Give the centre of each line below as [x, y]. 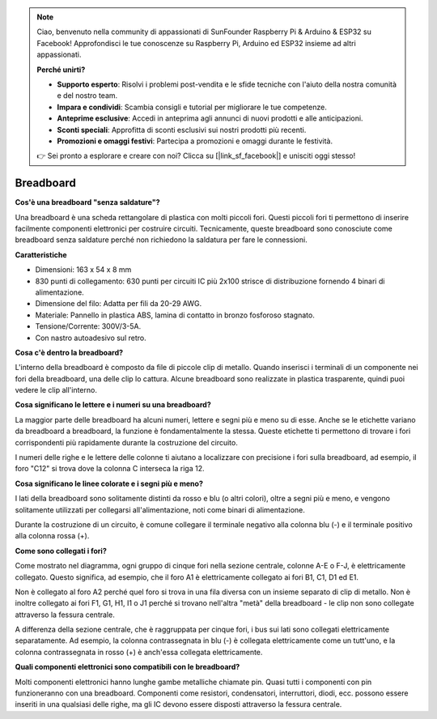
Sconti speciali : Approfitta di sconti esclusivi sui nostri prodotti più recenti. [182, 130]
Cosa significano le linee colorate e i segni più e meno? [109, 483]
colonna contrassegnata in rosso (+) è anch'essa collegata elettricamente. [139, 652]
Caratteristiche [41, 254]
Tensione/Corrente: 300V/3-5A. [88, 326]
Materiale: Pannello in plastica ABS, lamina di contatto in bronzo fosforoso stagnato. [175, 315]
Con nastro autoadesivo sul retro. [91, 338]
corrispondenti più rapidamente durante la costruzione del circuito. [126, 442]
